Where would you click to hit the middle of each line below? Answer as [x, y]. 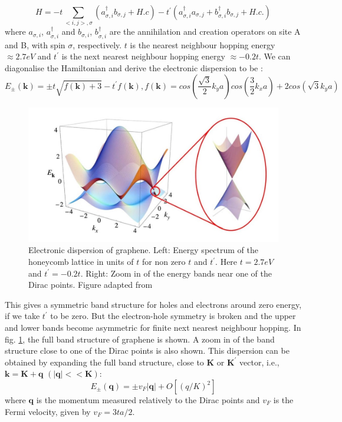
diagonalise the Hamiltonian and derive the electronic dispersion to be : [134, 67]
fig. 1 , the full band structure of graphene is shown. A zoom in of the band [140, 339]
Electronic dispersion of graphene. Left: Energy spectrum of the [143, 250]
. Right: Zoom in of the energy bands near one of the [176, 273]
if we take [22, 316]
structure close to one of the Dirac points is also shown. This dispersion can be [147, 350]
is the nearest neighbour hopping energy [203, 44]
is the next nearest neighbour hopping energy [143, 56]
